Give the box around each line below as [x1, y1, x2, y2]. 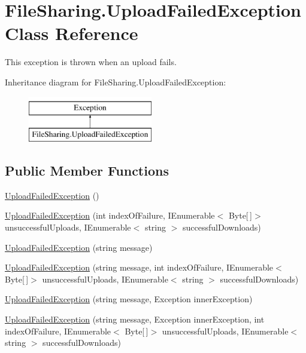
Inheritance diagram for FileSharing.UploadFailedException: [5, 75, 226, 88]
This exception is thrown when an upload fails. [5, 56, 177, 68]
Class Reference [5, 21, 138, 45]
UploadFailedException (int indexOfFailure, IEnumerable [5, 209, 215, 222]
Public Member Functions [5, 161, 169, 180]
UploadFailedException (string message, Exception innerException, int [5, 313, 265, 326]
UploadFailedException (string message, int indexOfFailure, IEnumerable [5, 261, 274, 274]
